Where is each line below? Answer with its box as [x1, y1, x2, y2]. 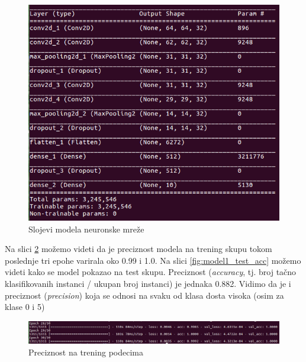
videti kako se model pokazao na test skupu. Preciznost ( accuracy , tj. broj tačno [5, 266, 297, 278]
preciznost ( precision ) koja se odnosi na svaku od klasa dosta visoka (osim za [5, 289, 284, 301]
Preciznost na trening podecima [28, 345, 144, 358]
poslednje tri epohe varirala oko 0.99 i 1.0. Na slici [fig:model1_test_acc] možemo [5, 254, 301, 266]
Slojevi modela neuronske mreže [28, 222, 144, 235]
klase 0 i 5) [5, 300, 45, 313]
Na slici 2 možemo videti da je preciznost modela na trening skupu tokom [5, 243, 272, 255]
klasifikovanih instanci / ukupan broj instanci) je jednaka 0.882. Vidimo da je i [5, 277, 291, 290]
